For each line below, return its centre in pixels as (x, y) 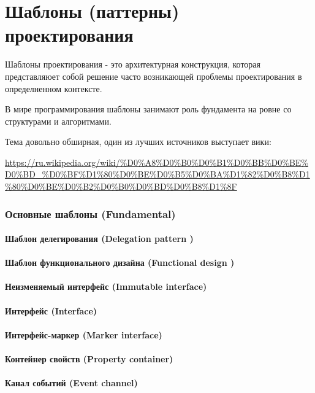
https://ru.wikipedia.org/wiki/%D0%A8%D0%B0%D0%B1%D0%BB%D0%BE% (157, 162)
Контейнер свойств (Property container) (89, 359)
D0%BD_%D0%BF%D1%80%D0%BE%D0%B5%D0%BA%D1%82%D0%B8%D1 (157, 174)
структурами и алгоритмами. (58, 121)
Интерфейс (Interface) (51, 310)
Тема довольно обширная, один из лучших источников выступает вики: (138, 142)
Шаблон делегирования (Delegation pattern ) (99, 239)
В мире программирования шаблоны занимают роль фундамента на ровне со (148, 109)
